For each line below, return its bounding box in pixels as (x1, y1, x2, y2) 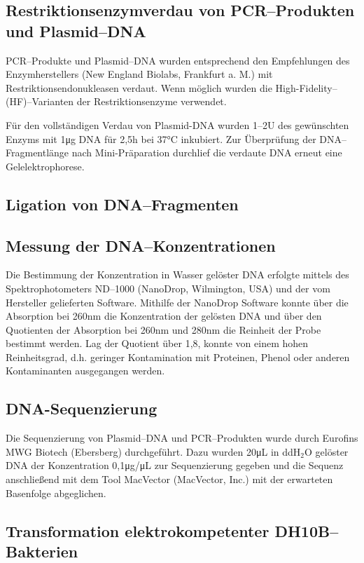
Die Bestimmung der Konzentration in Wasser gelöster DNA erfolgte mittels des (6, 267, 349, 282)
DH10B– (274, 520, 339, 541)
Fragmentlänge (6, 145, 69, 160)
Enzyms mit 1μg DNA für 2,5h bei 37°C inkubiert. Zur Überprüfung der (6, 131, 316, 146)
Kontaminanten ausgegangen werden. (6, 363, 165, 378)
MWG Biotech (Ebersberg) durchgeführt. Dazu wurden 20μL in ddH (6, 444, 301, 459)
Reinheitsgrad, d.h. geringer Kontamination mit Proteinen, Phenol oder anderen (6, 349, 350, 364)
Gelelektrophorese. (6, 158, 85, 173)
